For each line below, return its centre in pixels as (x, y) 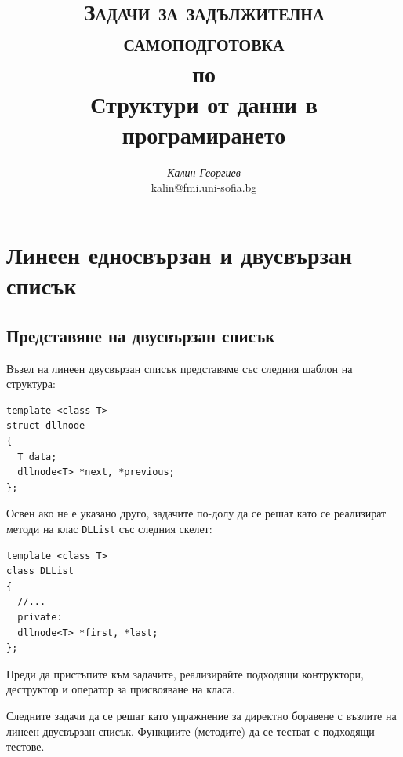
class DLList (40, 571)
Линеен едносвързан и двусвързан (180, 255)
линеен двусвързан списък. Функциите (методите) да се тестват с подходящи (191, 731)
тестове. (25, 746)
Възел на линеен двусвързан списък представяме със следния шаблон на (180, 368)
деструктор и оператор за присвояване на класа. (121, 689)
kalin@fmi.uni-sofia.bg (204, 187)
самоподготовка (204, 42)
